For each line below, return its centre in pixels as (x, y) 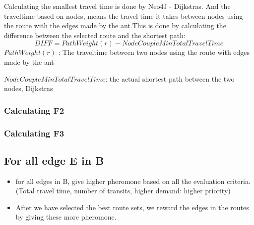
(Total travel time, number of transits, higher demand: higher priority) (123, 191)
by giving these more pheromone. (66, 217)
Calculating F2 (34, 110)
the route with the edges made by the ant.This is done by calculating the (115, 25)
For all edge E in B (54, 160)
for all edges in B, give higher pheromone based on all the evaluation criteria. (133, 181)
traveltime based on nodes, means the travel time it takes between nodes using (124, 16)
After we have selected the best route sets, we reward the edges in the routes (132, 207)
